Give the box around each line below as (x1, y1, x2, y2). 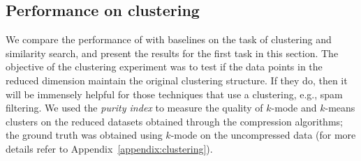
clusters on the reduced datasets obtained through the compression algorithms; (6, 114, 343, 128)
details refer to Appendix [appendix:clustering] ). (6, 141, 213, 155)
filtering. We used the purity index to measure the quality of (6, 100, 263, 115)
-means (325, 100, 355, 115)
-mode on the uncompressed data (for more (170, 128, 356, 142)
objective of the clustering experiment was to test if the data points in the (6, 59, 323, 74)
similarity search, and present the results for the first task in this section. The (6, 45, 339, 60)
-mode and (271, 100, 317, 115)
